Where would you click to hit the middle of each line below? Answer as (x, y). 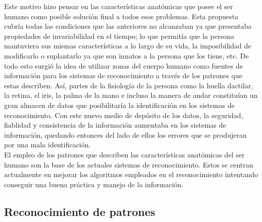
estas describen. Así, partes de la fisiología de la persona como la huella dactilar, (129, 85)
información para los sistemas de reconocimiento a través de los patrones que (123, 75)
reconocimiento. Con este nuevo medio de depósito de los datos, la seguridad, (124, 115)
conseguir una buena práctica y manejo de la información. (94, 184)
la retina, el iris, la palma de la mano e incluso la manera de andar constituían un (131, 95)
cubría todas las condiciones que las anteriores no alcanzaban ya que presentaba (128, 26)
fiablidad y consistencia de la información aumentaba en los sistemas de (115, 125)
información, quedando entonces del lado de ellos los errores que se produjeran (125, 134)
